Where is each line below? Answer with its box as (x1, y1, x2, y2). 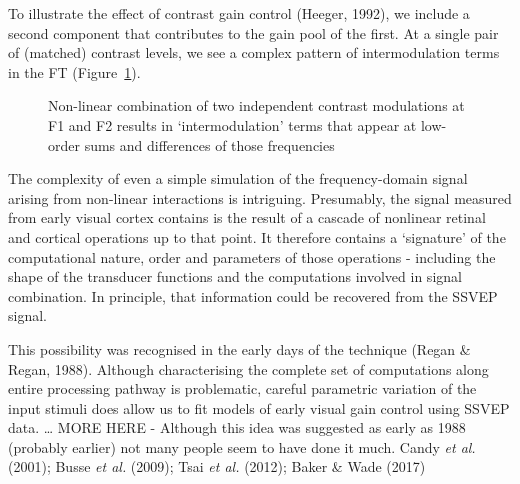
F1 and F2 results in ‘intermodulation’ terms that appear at (48, 114, 417, 135)
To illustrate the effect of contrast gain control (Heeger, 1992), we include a (8, 3, 470, 23)
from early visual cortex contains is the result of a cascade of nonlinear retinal (8, 207, 486, 228)
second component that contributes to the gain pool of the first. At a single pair (8, 22, 499, 43)
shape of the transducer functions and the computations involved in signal (8, 266, 462, 287)
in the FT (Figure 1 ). (8, 61, 141, 82)
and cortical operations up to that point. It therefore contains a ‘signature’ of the (8, 226, 506, 247)
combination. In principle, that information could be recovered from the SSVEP (8, 285, 498, 306)
